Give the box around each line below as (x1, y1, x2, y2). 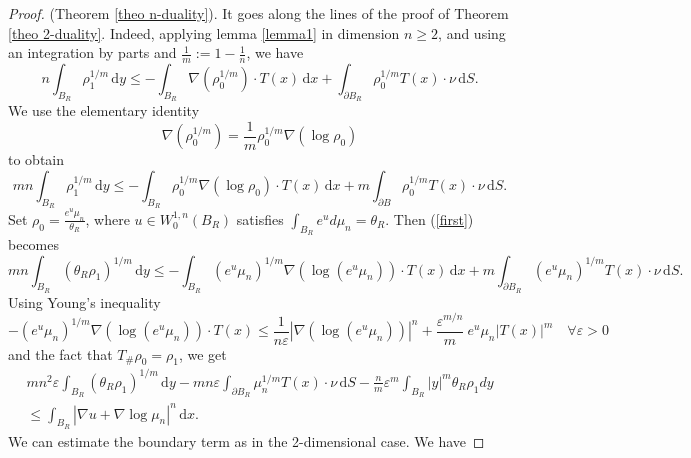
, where (85, 208, 130, 229)
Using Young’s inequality (8, 291, 161, 312)
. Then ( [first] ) (385, 208, 474, 229)
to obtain (8, 149, 65, 170)
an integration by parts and (8, 42, 177, 63)
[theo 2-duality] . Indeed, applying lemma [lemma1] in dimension (8, 22, 400, 43)
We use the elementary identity (8, 100, 200, 121)
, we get (178, 343, 227, 364)
